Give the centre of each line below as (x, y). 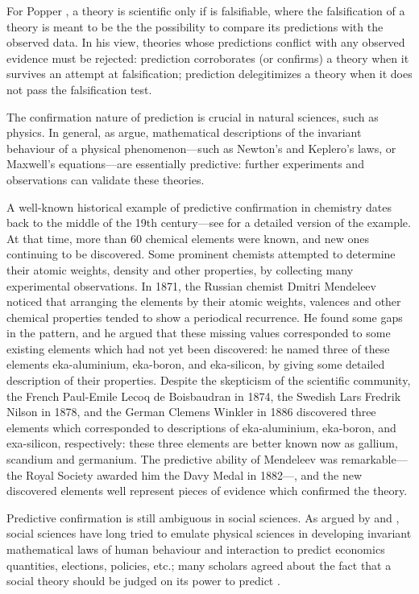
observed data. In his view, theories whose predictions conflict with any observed (206, 42)
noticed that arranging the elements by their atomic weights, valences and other (204, 301)
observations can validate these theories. (106, 179)
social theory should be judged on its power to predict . (143, 581)
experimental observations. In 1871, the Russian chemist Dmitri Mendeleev (191, 285)
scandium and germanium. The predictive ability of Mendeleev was (172, 459)
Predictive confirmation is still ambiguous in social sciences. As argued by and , (203, 517)
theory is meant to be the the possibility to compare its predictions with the (195, 26)
